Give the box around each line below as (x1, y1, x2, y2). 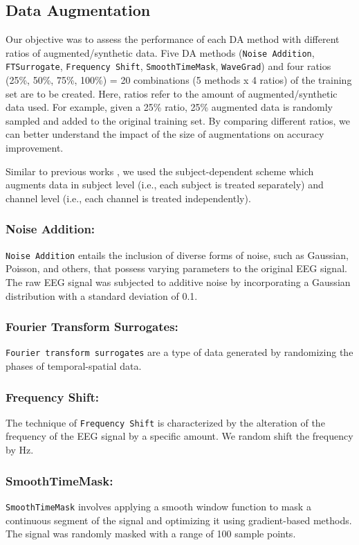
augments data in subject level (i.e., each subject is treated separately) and (6, 177, 324, 192)
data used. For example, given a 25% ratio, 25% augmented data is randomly (6, 100, 333, 114)
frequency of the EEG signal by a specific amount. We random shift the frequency (6, 429, 353, 443)
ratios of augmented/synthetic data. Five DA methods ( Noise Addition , (6, 45, 315, 60)
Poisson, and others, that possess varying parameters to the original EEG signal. (6, 261, 347, 276)
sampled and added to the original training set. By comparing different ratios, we (6, 113, 351, 127)
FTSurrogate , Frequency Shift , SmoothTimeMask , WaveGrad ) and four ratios (6, 59, 331, 73)
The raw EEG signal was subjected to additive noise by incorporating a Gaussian (6, 274, 351, 289)
